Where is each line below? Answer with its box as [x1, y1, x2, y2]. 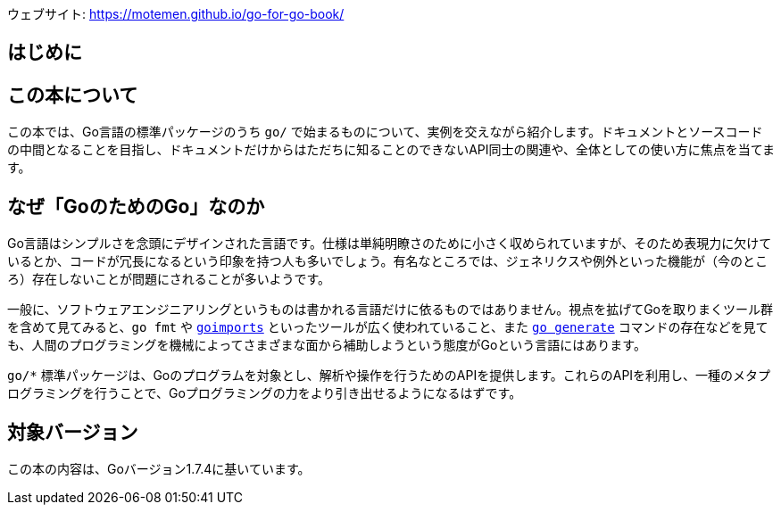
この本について [7, 83, 138, 106]
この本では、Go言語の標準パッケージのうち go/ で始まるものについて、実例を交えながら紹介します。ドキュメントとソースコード [7, 124, 763, 140]
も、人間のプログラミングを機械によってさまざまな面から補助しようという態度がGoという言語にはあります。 [7, 337, 646, 353]
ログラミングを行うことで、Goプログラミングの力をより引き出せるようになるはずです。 [7, 385, 522, 401]
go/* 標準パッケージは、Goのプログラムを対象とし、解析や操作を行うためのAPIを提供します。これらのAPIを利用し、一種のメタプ [7, 367, 771, 384]
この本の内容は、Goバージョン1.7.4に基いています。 [7, 460, 311, 476]
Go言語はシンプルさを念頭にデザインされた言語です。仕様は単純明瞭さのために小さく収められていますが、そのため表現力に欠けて [7, 235, 772, 252]
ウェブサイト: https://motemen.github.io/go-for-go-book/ [7, 6, 345, 21]
